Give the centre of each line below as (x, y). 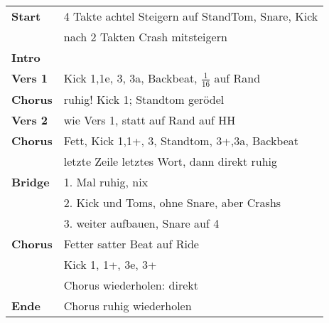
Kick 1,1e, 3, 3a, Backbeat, (130, 78)
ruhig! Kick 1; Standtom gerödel (144, 99)
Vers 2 (29, 120)
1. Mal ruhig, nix (106, 181)
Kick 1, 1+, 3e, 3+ (110, 264)
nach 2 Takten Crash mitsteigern (145, 37)
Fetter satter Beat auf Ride (131, 243)
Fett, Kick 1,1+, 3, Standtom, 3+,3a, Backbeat (181, 140)
